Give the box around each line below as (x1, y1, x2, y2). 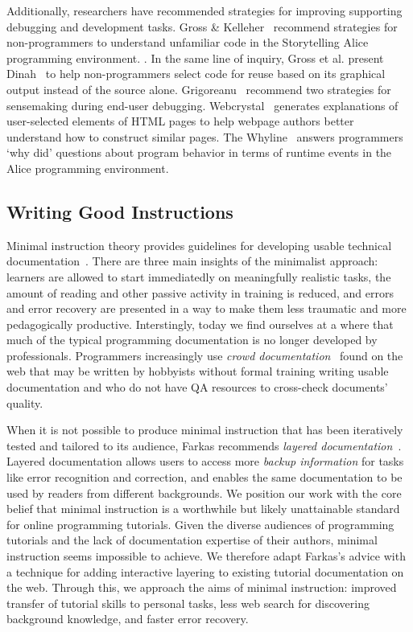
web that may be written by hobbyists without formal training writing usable (6, 363, 389, 380)
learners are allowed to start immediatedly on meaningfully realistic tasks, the (6, 268, 391, 285)
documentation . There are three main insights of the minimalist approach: (6, 252, 378, 269)
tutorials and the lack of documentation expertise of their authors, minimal (6, 531, 378, 548)
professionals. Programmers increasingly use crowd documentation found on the (6, 347, 403, 363)
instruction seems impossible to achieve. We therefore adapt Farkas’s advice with (6, 548, 406, 564)
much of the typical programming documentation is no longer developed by (6, 331, 378, 348)
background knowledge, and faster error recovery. (6, 610, 249, 627)
